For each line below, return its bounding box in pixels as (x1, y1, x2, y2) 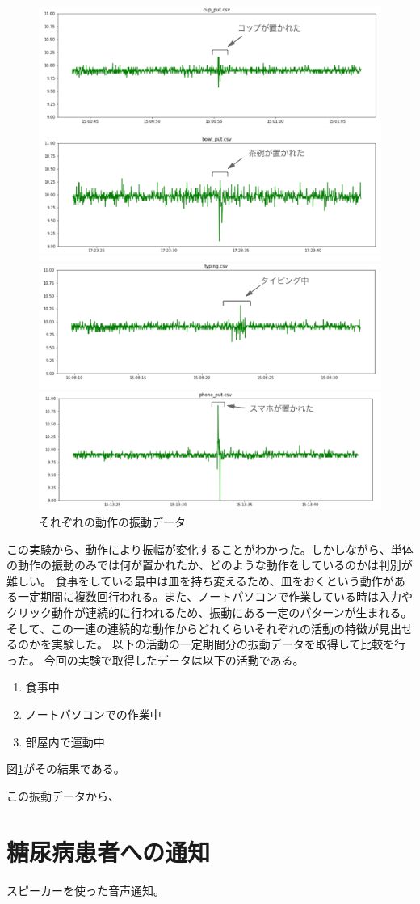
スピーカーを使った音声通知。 (6, 881, 165, 898)
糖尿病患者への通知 (6, 834, 211, 868)
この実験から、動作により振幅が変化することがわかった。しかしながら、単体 (6, 540, 414, 557)
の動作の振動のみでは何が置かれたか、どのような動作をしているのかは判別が (6, 556, 413, 573)
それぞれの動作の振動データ (39, 513, 186, 530)
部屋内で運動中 (25, 733, 105, 750)
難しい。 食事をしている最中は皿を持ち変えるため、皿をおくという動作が (6, 572, 394, 589)
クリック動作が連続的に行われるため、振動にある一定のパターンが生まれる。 (6, 604, 413, 621)
